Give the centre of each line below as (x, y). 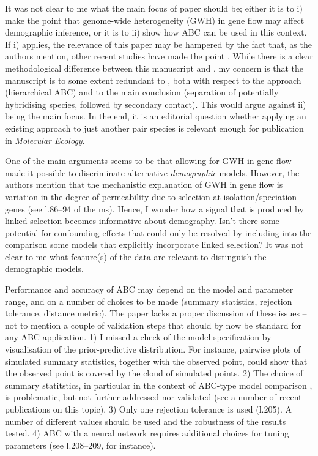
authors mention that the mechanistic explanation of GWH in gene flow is (144, 185)
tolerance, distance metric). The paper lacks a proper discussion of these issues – (156, 313)
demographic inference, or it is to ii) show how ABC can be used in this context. (156, 32)
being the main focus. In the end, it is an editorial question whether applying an (156, 116)
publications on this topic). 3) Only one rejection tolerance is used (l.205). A (149, 409)
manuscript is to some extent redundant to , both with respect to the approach (153, 80)
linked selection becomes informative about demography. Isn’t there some (142, 221)
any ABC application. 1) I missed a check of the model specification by (138, 337)
